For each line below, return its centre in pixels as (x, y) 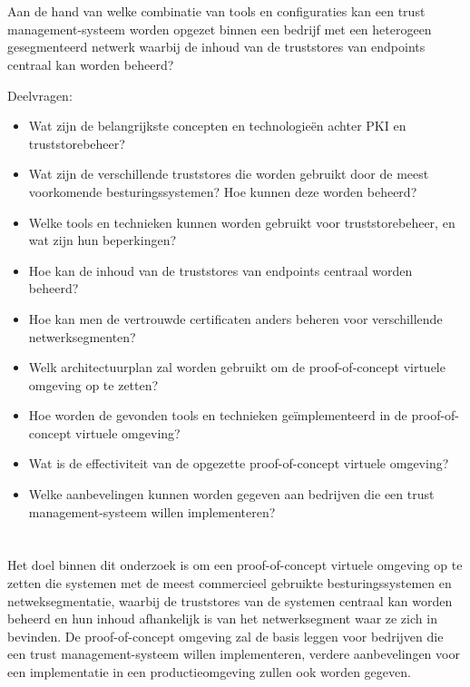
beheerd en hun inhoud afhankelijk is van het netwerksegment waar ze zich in (222, 618)
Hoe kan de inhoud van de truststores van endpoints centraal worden (220, 270)
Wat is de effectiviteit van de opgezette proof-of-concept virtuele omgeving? (239, 463)
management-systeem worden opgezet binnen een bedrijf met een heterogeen (220, 29)
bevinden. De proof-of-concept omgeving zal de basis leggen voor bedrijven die (225, 636)
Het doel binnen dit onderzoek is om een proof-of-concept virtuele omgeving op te (235, 565)
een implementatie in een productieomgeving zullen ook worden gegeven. (209, 672)
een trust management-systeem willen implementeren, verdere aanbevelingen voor (234, 654)
